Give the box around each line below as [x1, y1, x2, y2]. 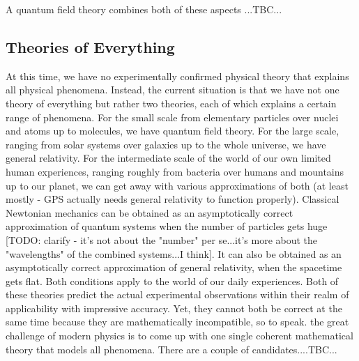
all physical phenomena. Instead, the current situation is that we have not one [6, 82, 339, 97]
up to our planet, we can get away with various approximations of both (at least [6, 178, 349, 192]
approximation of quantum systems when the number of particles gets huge [6, 219, 328, 233]
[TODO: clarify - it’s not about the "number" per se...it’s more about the [6, 232, 318, 247]
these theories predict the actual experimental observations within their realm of [6, 287, 349, 302]
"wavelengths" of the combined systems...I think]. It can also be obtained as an [6, 246, 342, 261]
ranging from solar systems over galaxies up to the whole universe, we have [6, 137, 326, 151]
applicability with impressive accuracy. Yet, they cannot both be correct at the [6, 300, 342, 315]
